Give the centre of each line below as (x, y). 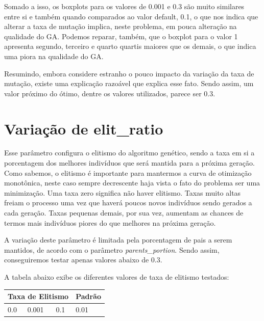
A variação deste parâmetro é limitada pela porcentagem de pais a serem (118, 240)
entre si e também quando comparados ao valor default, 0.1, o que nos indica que (131, 16)
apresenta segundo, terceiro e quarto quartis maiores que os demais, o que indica (130, 46)
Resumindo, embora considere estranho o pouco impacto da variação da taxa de (129, 73)
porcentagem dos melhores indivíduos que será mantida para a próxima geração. (129, 163)
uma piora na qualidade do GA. (54, 56)
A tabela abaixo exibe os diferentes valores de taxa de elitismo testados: (117, 277)
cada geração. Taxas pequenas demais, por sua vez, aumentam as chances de (124, 213)
